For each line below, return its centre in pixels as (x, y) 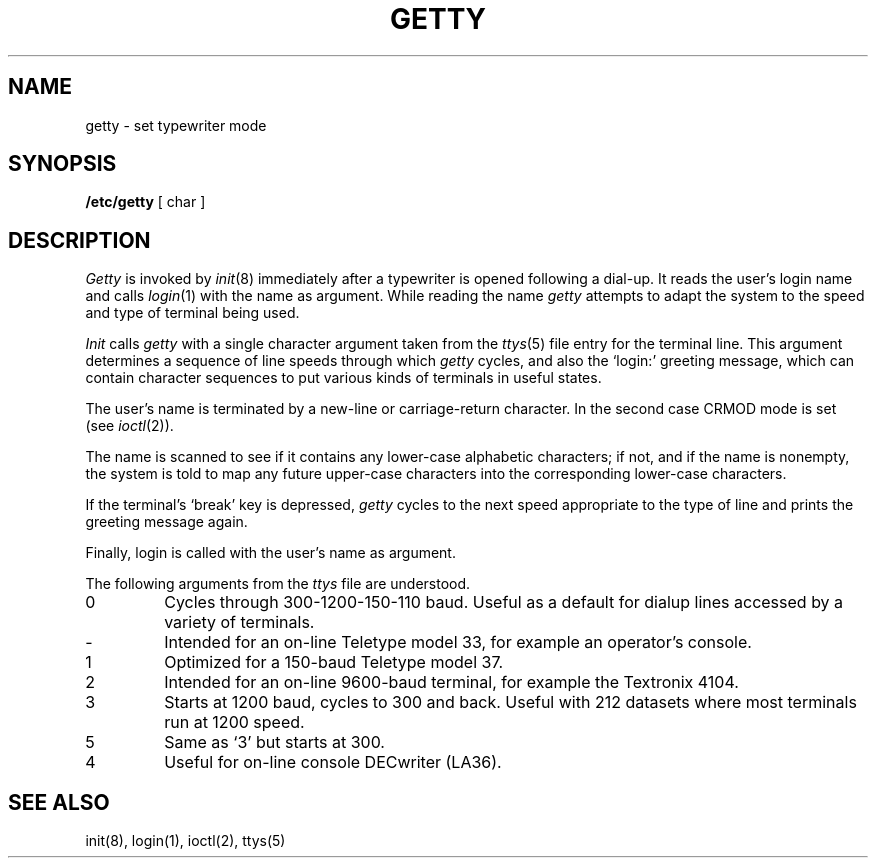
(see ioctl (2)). (129, 426)
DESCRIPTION (79, 240)
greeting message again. (166, 522)
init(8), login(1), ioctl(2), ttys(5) (185, 841)
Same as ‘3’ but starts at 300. (274, 742)
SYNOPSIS (62, 164)
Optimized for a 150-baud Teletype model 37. (334, 662)
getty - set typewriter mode (176, 125)
